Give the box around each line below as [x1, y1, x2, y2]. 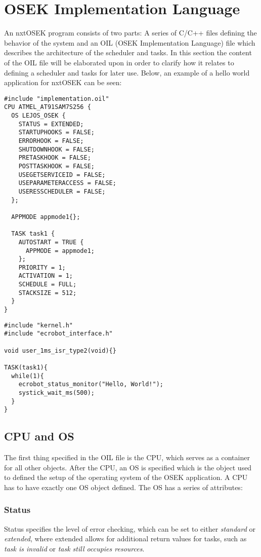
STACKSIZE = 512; [18, 289, 77, 296]
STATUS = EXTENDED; [18, 120, 84, 128]
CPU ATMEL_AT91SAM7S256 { [4, 103, 91, 111]
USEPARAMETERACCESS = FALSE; [18, 179, 116, 187]
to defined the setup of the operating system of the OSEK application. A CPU [4, 472, 248, 482]
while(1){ [11, 372, 44, 380]
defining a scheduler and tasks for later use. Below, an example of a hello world [4, 67, 250, 78]
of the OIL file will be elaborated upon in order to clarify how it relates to [4, 57, 234, 67]
